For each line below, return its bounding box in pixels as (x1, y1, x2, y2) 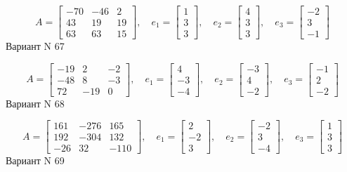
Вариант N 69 (6, 153, 65, 168)
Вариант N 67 (6, 39, 65, 53)
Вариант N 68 (6, 95, 65, 110)
